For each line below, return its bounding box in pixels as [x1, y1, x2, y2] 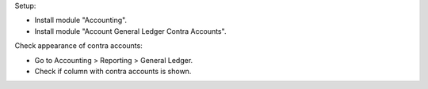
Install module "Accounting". [34, 16, 127, 25]
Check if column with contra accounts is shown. [34, 66, 192, 76]
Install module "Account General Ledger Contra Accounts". [34, 26, 227, 35]
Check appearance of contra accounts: [14, 41, 143, 50]
